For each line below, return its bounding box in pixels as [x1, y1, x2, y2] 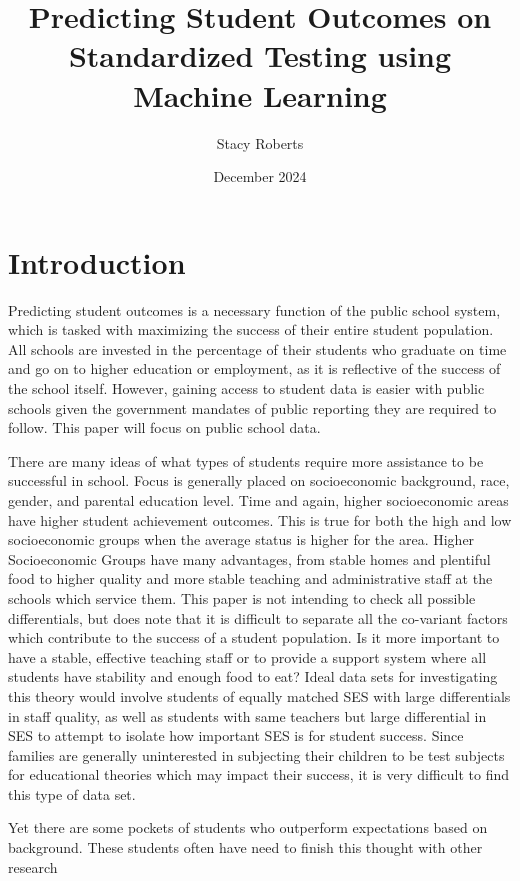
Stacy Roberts [216, 132, 304, 153]
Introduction [8, 241, 186, 282]
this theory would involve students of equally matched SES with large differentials [8, 685, 511, 706]
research [8, 856, 58, 877]
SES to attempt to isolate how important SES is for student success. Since [8, 725, 464, 746]
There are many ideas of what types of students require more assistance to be [8, 450, 484, 471]
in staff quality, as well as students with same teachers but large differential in [8, 705, 487, 726]
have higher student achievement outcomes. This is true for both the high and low [8, 509, 512, 530]
